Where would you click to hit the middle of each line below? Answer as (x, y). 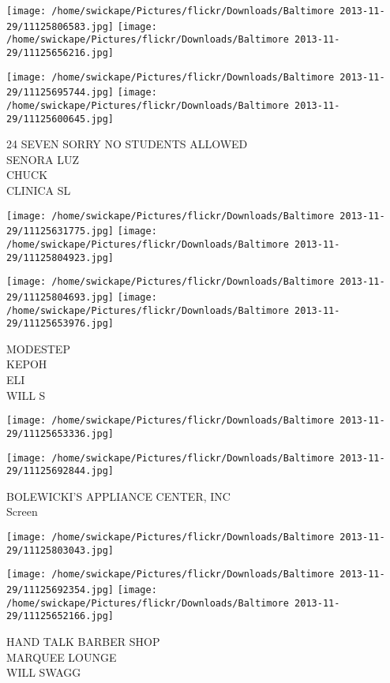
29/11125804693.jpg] (60, 297)
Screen (22, 511)
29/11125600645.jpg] (60, 119)
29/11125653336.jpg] (60, 433)
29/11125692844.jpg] (60, 471)
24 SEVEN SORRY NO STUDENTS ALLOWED (127, 144)
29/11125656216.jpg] (60, 52)
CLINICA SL (39, 190)
